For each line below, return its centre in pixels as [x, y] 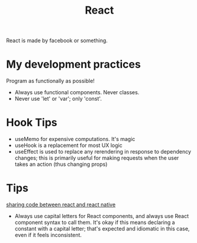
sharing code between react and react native [61, 204]
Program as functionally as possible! [50, 81]
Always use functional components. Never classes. [77, 92]
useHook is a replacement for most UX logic [68, 145]
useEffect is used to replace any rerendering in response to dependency [103, 152]
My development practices [73, 64]
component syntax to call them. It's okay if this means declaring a [95, 222]
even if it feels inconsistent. [48, 235]
